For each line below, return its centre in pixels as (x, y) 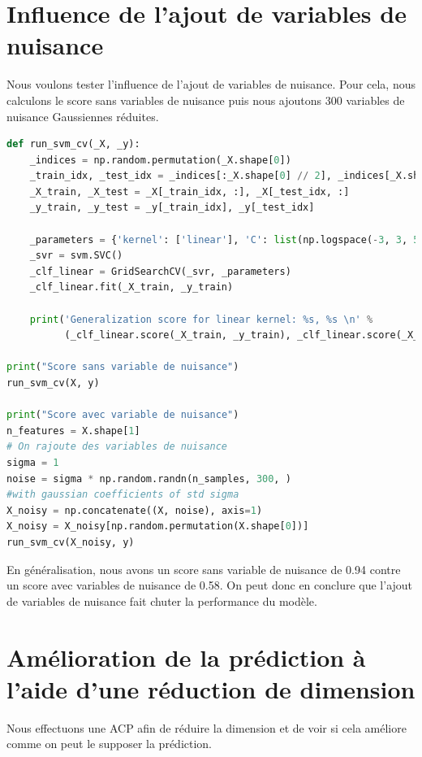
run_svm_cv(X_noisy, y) (71, 542)
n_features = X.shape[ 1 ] (73, 431)
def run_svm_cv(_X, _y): (73, 144)
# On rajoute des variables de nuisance (117, 447)
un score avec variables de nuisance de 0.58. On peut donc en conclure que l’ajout (210, 585)
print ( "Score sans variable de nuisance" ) (123, 367)
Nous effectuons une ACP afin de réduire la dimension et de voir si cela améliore (207, 727)
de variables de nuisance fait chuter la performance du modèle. (162, 600)
